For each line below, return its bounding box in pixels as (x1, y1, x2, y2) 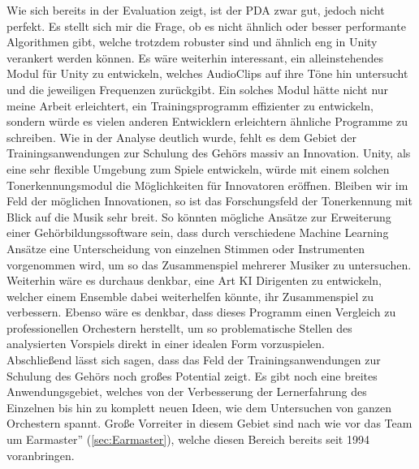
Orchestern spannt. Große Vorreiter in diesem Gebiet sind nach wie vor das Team (6, 415, 413, 432)
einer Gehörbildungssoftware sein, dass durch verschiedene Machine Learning (6, 224, 389, 241)
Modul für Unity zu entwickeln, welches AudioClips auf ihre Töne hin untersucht (6, 65, 408, 82)
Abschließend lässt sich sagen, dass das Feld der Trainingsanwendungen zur (6, 351, 381, 368)
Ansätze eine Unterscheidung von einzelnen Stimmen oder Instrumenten (6, 239, 365, 256)
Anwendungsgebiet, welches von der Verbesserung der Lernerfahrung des (6, 383, 367, 400)
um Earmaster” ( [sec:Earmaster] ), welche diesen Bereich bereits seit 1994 (6, 431, 369, 448)
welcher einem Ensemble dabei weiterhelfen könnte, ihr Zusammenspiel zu (6, 287, 374, 304)
